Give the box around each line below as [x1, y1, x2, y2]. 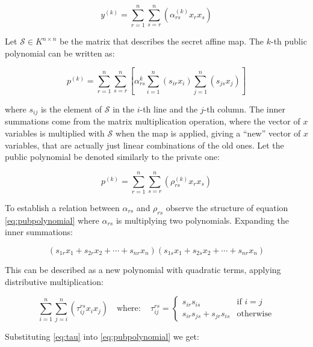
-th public [270, 35, 307, 48]
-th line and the [140, 102, 198, 115]
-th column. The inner [203, 102, 285, 115]
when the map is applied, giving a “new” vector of [115, 127, 301, 140]
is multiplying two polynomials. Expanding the [116, 213, 289, 226]
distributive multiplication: [5, 275, 104, 287]
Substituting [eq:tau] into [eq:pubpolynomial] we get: [5, 330, 199, 343]
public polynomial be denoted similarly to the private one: [5, 150, 220, 163]
